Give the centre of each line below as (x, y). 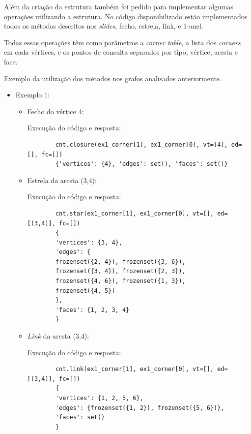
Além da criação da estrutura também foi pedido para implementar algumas (119, 6)
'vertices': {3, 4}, (89, 242)
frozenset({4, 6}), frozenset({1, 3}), (120, 281)
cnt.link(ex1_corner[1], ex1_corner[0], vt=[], (135, 369)
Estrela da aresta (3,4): (62, 180)
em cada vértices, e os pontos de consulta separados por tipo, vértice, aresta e (121, 52)
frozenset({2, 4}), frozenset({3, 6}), (120, 262)
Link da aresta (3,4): (58, 336)
